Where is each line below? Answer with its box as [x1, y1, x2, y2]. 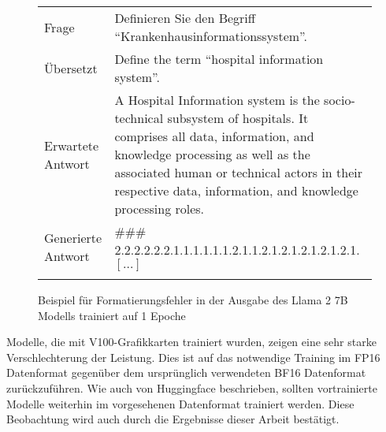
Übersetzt [44, 58, 98, 77]
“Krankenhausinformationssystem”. [114, 27, 307, 45]
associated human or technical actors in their [114, 163, 362, 181]
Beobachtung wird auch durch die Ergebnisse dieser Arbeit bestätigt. [6, 411, 340, 427]
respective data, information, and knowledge [114, 181, 358, 199]
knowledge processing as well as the [114, 145, 310, 163]
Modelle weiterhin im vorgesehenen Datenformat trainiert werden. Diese [6, 395, 354, 412]
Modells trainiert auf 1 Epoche [38, 307, 186, 323]
